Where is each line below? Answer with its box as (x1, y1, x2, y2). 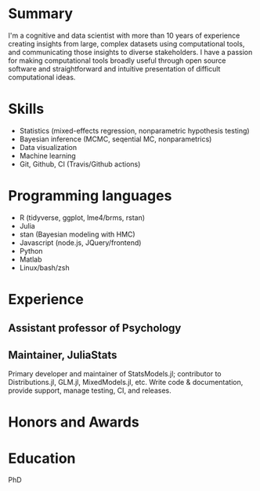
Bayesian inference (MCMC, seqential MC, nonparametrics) (19, 134, 212, 144)
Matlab (19, 255, 42, 264)
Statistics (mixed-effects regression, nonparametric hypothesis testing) (19, 126, 250, 135)
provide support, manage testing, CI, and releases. (8, 386, 172, 395)
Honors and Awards (8, 413, 139, 431)
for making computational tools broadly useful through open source (8, 56, 226, 65)
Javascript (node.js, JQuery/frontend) (19, 237, 142, 247)
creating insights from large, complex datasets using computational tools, (8, 38, 245, 48)
